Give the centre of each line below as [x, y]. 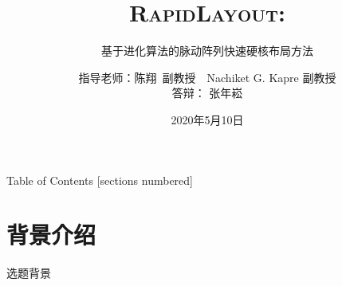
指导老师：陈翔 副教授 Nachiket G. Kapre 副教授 [207, 77]
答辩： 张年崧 [207, 93]
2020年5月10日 [207, 119]
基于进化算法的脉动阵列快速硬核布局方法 [207, 51]
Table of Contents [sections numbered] [100, 180]
